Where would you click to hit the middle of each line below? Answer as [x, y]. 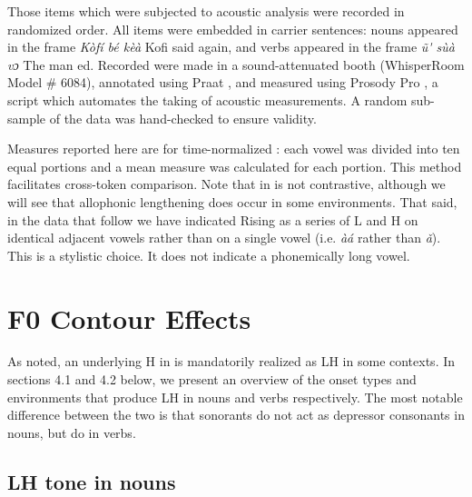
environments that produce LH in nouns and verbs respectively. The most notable [235, 397]
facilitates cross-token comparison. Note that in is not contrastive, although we [226, 184]
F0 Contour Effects [129, 318]
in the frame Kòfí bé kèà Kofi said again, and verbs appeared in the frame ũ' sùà [231, 47]
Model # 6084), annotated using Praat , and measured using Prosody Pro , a [223, 82]
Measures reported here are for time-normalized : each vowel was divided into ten [234, 149]
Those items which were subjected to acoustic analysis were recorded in [206, 11]
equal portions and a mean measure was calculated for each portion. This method [235, 166]
